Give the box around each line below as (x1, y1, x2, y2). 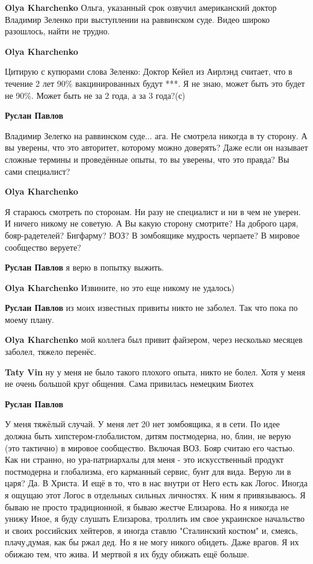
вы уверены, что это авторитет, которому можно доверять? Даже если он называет (5, 141, 308, 154)
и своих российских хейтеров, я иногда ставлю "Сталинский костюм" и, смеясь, (5, 524, 298, 536)
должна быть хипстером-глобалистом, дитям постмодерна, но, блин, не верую (5, 430, 291, 442)
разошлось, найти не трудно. (5, 25, 110, 37)
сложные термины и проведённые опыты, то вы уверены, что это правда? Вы (5, 152, 290, 165)
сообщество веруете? (5, 240, 81, 253)
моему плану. (5, 313, 54, 325)
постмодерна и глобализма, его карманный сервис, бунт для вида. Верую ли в (5, 465, 291, 477)
